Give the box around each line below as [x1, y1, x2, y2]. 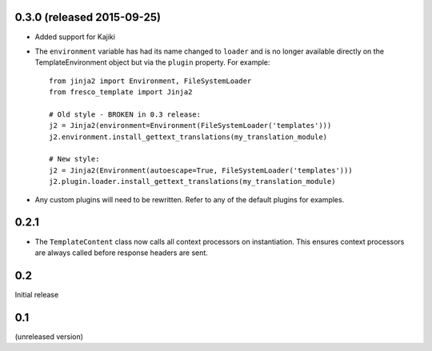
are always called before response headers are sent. [34, 248, 208, 257]
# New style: [49, 154, 100, 164]
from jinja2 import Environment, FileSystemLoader [49, 76, 252, 86]
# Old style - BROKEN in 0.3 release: [49, 110, 202, 119]
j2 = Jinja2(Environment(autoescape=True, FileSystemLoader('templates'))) [49, 166, 353, 175]
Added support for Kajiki [34, 32, 116, 42]
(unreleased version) [14, 332, 84, 341]
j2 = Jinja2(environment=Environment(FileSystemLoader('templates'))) [49, 121, 332, 130]
